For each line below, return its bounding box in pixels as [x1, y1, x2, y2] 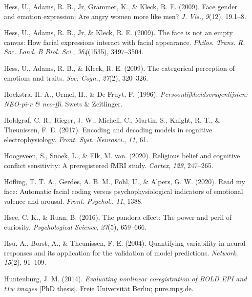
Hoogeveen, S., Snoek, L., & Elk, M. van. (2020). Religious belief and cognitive [4, 150, 240, 161]
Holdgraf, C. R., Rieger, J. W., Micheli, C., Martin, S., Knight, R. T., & [4, 115, 221, 125]
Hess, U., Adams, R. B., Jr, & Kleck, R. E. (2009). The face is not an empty [4, 27, 233, 38]
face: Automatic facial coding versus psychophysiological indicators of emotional [4, 186, 243, 196]
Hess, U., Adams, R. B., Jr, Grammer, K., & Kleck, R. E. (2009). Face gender [4, 1, 238, 11]
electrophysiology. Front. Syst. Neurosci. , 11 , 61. [4, 134, 148, 144]
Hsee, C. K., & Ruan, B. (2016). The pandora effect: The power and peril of [4, 212, 232, 222]
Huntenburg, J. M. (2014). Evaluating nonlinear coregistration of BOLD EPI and [4, 274, 247, 284]
